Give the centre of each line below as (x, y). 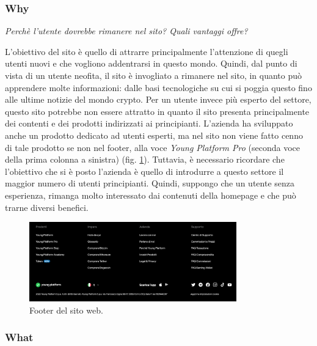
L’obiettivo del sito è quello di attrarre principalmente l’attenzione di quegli (147, 51)
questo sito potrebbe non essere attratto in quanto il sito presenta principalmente (157, 111)
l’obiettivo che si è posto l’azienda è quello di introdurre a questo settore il (144, 171)
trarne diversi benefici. (47, 207)
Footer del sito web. (66, 310)
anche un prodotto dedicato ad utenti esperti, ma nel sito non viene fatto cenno (154, 135)
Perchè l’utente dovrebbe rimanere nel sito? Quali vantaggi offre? (126, 31)
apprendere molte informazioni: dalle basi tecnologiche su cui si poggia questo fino (158, 87)
